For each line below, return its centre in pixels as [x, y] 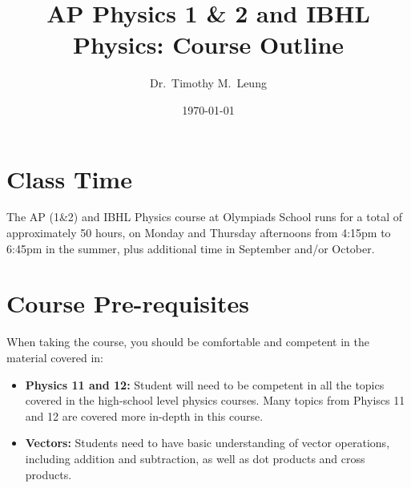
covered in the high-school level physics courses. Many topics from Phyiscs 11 [215, 400]
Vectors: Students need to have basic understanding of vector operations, [208, 443]
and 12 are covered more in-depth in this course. [144, 415]
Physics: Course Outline [208, 44]
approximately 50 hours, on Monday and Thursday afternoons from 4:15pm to [199, 233]
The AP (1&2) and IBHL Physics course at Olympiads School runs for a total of [205, 217]
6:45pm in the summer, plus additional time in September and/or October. [191, 248]
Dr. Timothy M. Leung [208, 83]
